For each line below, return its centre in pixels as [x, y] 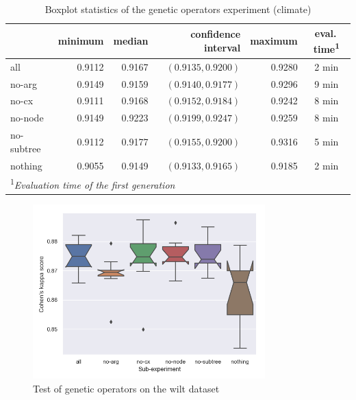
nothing [26, 165]
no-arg [24, 83]
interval [222, 48]
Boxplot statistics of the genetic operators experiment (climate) [178, 9]
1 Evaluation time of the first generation [93, 184]
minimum [81, 41]
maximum [274, 41]
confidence [216, 34]
